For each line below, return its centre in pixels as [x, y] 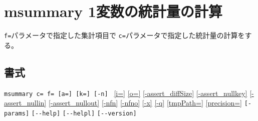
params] [17, 113]
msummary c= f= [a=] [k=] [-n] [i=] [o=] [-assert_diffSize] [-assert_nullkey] [126, 93]
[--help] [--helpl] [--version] [84, 113]
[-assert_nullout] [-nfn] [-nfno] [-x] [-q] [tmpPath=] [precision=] [145, 103]
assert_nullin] [25, 103]
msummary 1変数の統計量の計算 [113, 11]
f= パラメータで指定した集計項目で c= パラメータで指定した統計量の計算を [124, 35]
